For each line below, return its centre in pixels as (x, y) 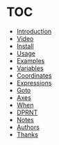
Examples (31, 60)
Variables (30, 68)
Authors (28, 127)
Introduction (34, 31)
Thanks (27, 134)
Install (25, 46)
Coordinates (34, 75)
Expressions (34, 83)
